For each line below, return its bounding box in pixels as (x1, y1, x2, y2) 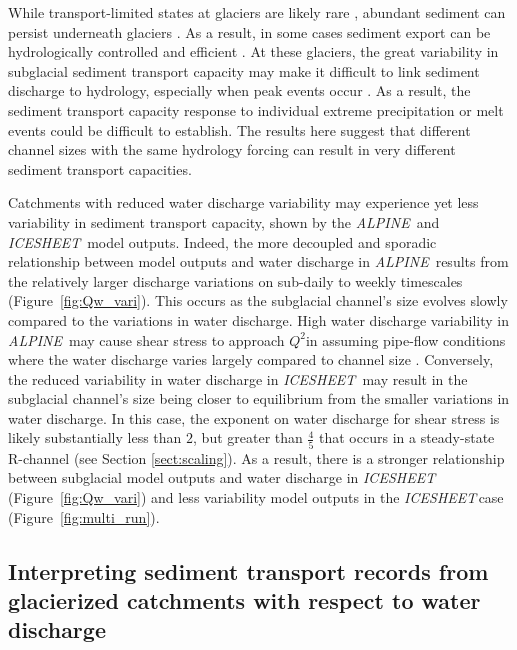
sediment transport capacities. (8, 158, 192, 179)
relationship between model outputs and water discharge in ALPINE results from (8, 251, 509, 272)
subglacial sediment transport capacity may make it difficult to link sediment (8, 60, 480, 81)
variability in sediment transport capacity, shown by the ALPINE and (8, 211, 440, 232)
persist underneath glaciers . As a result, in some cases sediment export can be (8, 21, 491, 42)
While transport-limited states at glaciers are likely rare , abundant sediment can (8, 2, 506, 22)
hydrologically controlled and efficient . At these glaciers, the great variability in (8, 41, 499, 62)
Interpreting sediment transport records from (8, 555, 489, 586)
